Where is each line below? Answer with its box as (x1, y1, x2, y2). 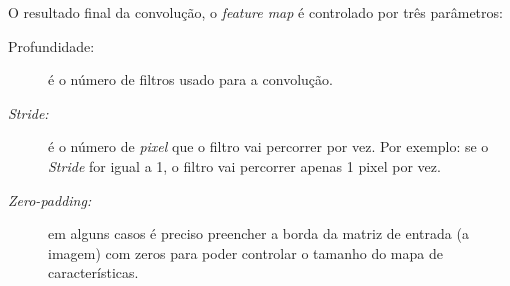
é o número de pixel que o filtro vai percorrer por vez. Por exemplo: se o (48, 136, 489, 157)
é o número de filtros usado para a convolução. (48, 69, 333, 90)
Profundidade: (8, 35, 95, 56)
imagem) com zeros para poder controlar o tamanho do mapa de (48, 242, 443, 263)
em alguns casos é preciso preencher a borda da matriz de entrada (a (48, 223, 469, 244)
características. (48, 262, 139, 283)
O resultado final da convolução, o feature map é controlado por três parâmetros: (8, 2, 503, 22)
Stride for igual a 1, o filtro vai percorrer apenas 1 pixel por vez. (48, 155, 441, 176)
